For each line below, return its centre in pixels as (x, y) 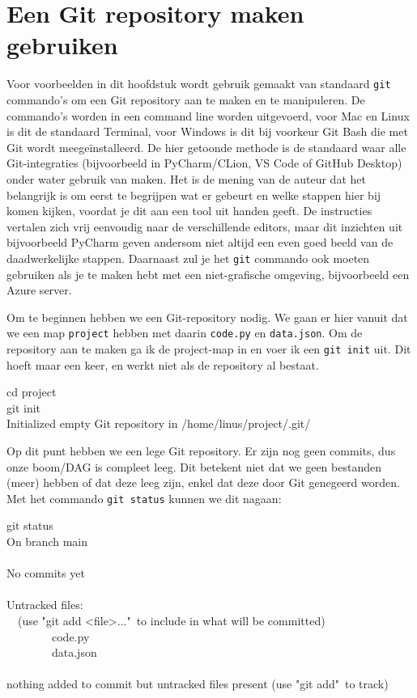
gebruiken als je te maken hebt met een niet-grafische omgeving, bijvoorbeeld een (208, 274)
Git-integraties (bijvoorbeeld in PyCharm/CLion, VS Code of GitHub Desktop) (204, 163)
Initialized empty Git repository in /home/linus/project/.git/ (159, 423)
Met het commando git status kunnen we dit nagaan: (144, 498)
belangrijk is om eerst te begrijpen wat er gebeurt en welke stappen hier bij (194, 195)
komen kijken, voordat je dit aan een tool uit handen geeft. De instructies (189, 211)
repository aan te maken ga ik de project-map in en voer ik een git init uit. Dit (209, 349)
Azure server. (39, 290)
